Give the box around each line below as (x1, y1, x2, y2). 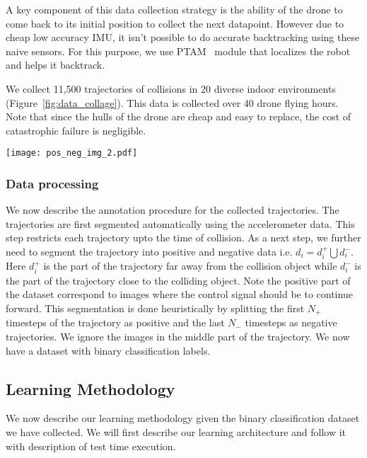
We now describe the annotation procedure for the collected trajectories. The (6, 202, 339, 217)
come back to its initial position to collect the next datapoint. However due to (6, 16, 344, 30)
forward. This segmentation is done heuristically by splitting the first (6, 301, 305, 316)
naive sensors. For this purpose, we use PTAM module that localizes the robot (6, 43, 351, 58)
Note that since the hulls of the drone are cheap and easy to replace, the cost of (6, 109, 351, 124)
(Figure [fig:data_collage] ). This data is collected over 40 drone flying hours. (6, 95, 339, 110)
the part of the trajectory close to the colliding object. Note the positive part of (6, 273, 351, 287)
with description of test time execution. (6, 438, 176, 453)
